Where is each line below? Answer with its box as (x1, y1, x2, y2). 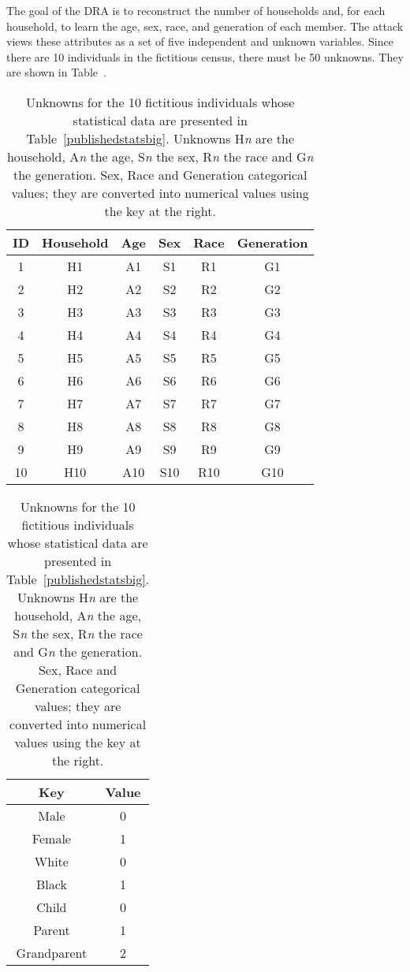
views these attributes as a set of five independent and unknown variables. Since (6, 33, 393, 50)
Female (32, 829, 71, 847)
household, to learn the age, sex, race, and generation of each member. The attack (6, 17, 404, 34)
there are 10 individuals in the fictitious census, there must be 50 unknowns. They (6, 48, 404, 65)
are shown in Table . (6, 64, 106, 80)
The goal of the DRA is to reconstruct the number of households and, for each (6, 2, 386, 18)
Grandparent (16, 943, 88, 962)
